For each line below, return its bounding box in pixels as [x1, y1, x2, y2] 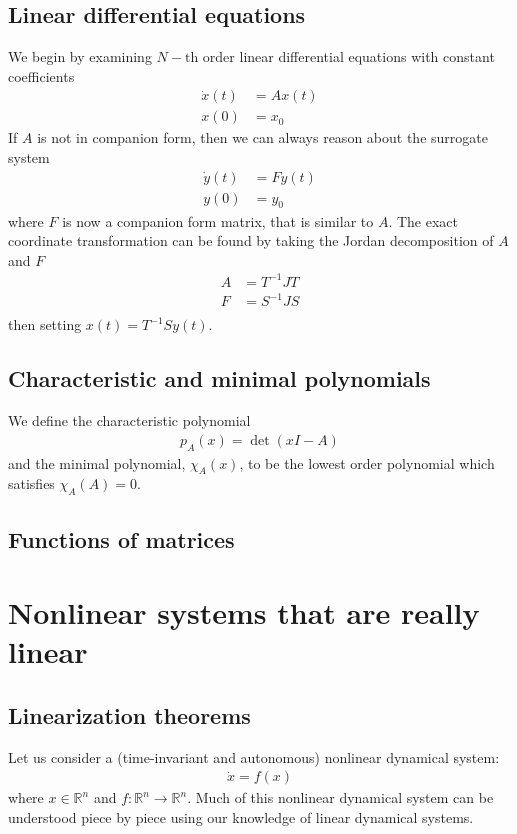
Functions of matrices [8, 523, 235, 554]
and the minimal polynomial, [8, 452, 186, 473]
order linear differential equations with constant [202, 46, 495, 67]
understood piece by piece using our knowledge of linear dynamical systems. [8, 806, 474, 827]
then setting [8, 314, 82, 335]
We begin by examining [8, 46, 152, 67]
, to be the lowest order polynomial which [239, 452, 495, 473]
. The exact [388, 210, 458, 231]
